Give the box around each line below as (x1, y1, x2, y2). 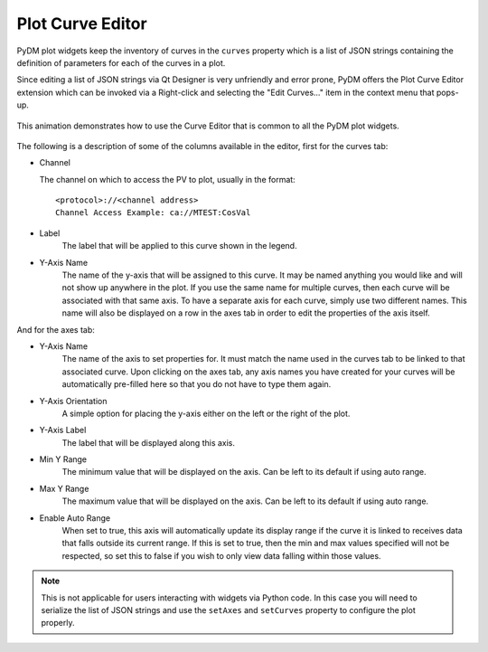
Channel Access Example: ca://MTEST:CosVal (55, 208, 251, 218)
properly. (41, 618, 75, 628)
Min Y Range (39, 454, 88, 465)
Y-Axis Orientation (39, 395, 108, 406)
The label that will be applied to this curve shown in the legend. (61, 241, 297, 251)
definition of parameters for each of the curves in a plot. (16, 57, 226, 68)
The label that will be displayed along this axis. (61, 437, 235, 448)
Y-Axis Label (39, 425, 87, 436)
